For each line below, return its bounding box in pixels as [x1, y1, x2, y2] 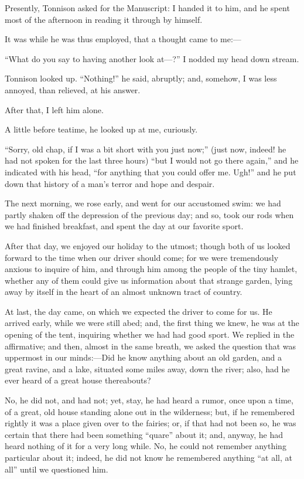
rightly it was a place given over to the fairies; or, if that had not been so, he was [5, 417, 296, 429]
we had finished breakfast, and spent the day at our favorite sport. [5, 220, 244, 232]
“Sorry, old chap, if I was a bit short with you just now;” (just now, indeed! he [5, 142, 286, 155]
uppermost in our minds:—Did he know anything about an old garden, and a [5, 351, 282, 364]
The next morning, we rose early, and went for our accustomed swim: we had [5, 197, 281, 209]
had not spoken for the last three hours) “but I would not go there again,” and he [5, 154, 299, 167]
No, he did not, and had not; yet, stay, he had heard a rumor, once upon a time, [5, 394, 293, 406]
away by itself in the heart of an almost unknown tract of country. [5, 286, 242, 298]
